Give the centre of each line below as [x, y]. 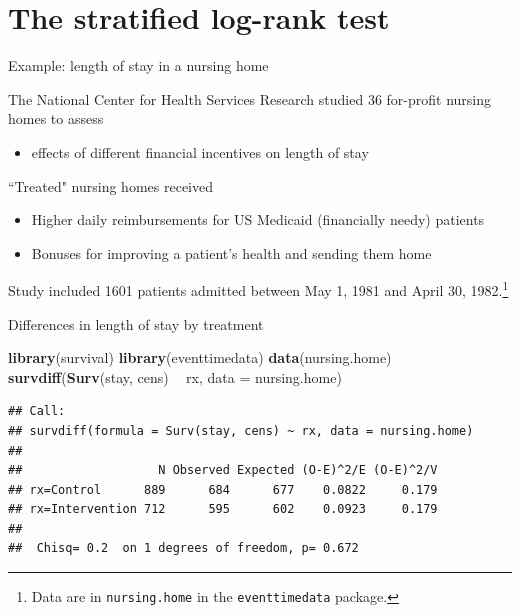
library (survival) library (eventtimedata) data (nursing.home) [200, 357]
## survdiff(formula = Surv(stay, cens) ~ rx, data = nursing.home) [241, 430]
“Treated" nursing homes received [110, 185]
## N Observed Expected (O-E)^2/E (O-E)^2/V [223, 470]
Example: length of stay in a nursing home [138, 65]
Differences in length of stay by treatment [136, 323]
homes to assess [56, 118]
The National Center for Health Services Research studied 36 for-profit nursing [249, 98]
